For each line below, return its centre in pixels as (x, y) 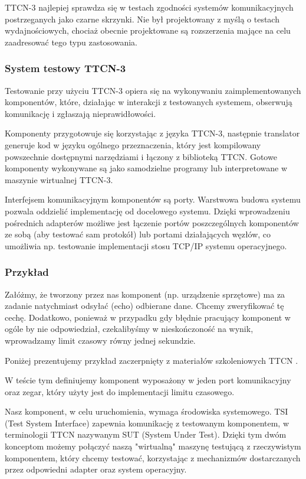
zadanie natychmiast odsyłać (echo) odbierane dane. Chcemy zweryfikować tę (144, 306)
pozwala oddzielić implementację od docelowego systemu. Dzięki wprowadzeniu (147, 211)
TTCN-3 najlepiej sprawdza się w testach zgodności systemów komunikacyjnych (149, 7)
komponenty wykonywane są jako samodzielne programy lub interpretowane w (146, 168)
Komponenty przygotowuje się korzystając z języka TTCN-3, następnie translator (152, 133)
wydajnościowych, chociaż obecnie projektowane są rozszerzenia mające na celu (148, 30)
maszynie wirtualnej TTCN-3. (59, 179)
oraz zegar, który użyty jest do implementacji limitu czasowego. (120, 391)
